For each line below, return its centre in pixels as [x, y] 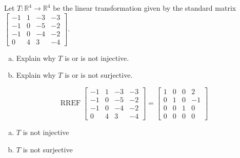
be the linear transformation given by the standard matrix [145, 8]
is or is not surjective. [99, 75]
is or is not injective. [97, 58]
